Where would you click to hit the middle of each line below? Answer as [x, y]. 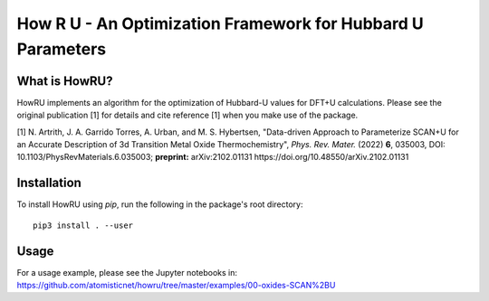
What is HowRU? [65, 81]
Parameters [62, 49]
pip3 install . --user [83, 225]
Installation [49, 183]
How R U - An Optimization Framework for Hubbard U [221, 24]
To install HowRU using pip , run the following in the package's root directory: [160, 204]
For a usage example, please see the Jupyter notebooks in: [127, 272]
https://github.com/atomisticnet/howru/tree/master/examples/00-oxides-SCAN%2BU [176, 286]
